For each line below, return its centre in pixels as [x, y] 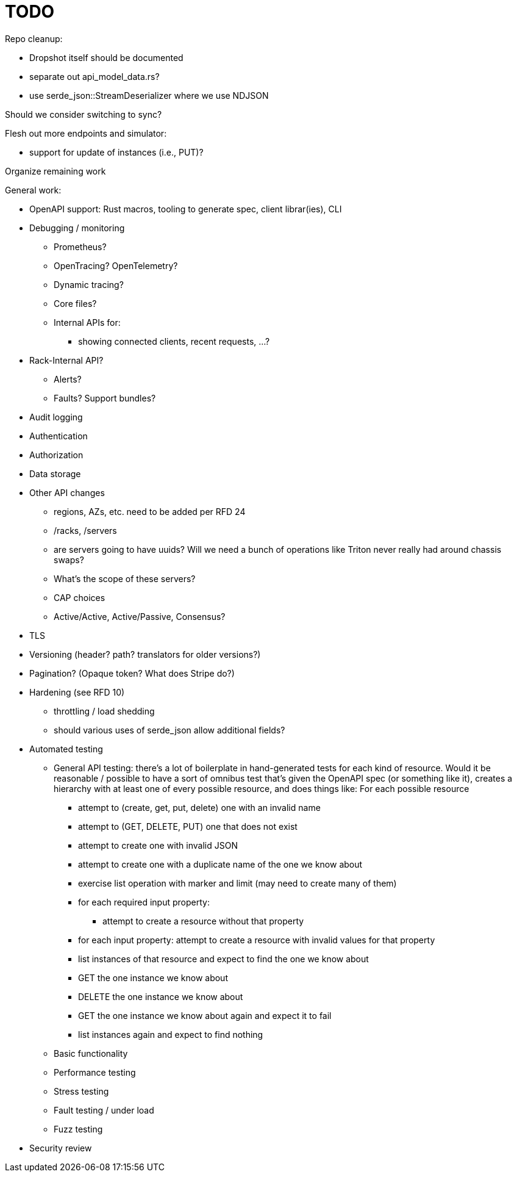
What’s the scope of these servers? [125, 578]
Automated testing [66, 749]
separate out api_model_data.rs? [94, 76]
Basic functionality [91, 1053]
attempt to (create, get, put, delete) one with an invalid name [199, 807]
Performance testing [95, 1072]
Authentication [59, 436]
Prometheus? [80, 247]
